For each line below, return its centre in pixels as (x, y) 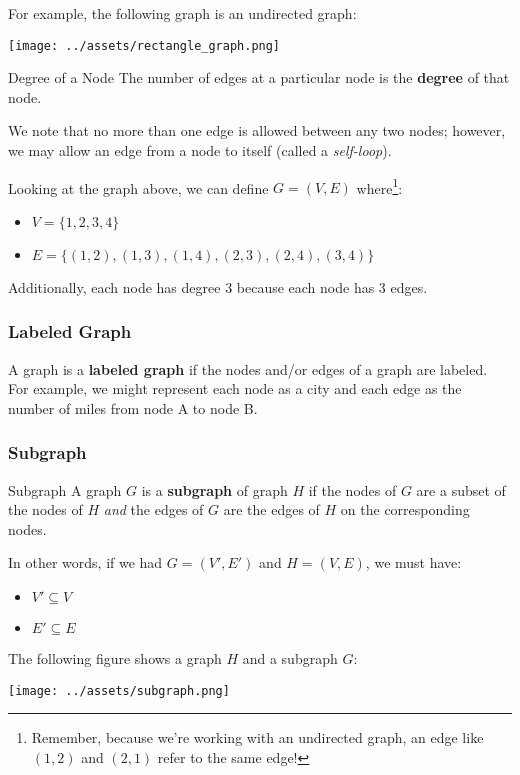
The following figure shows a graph (115, 658)
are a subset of (461, 489)
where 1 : (379, 186)
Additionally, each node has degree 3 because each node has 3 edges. (218, 286)
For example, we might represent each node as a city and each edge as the (235, 388)
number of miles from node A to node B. (133, 407)
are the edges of (271, 509)
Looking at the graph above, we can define (138, 187)
